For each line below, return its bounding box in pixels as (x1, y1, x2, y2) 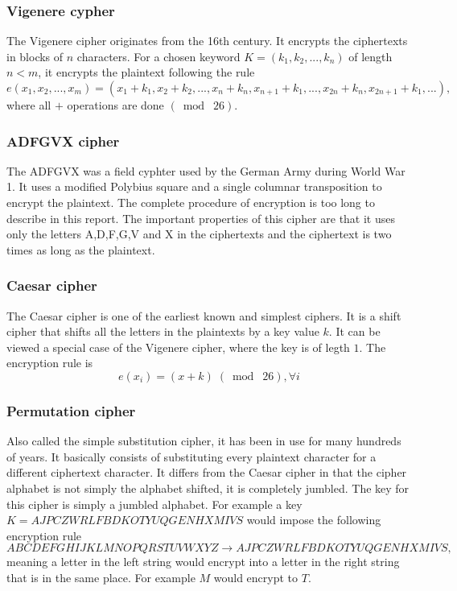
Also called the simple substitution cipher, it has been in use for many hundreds (6, 432, 401, 449)
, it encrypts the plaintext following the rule (38, 64, 255, 81)
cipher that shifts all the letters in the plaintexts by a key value (6, 323, 319, 340)
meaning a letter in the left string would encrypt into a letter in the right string (6, 553, 400, 570)
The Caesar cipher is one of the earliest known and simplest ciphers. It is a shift (6, 307, 401, 324)
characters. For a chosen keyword (76, 48, 241, 64)
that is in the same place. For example (6, 568, 196, 585)
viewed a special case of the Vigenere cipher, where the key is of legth (6, 338, 350, 355)
